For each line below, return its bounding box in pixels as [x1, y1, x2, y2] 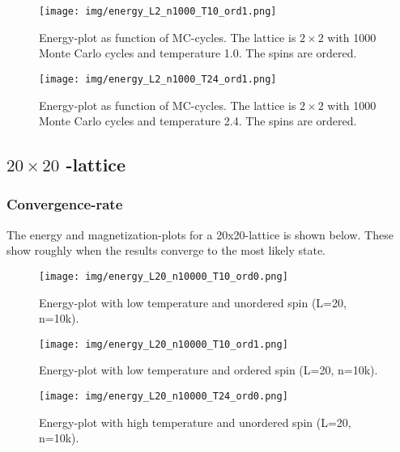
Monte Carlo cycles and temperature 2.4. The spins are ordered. [39, 112, 357, 129]
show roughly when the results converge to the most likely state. [6, 242, 326, 259]
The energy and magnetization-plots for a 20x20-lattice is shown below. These [6, 226, 394, 243]
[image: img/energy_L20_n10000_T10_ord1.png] [39, 338, 288, 350]
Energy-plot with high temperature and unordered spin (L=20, [39, 413, 351, 430]
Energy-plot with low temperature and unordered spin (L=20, [39, 294, 347, 310]
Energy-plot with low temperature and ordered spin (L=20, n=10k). [39, 361, 378, 378]
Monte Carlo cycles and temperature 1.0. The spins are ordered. [39, 44, 357, 61]
